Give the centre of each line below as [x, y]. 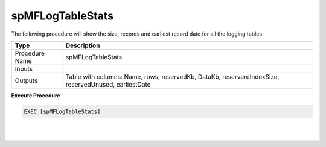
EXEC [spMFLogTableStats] [62, 111]
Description [83, 45]
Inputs [24, 68]
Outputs [26, 80]
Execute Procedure [36, 95]
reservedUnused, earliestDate [108, 84]
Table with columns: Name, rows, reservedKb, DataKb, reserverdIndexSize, [172, 77]
